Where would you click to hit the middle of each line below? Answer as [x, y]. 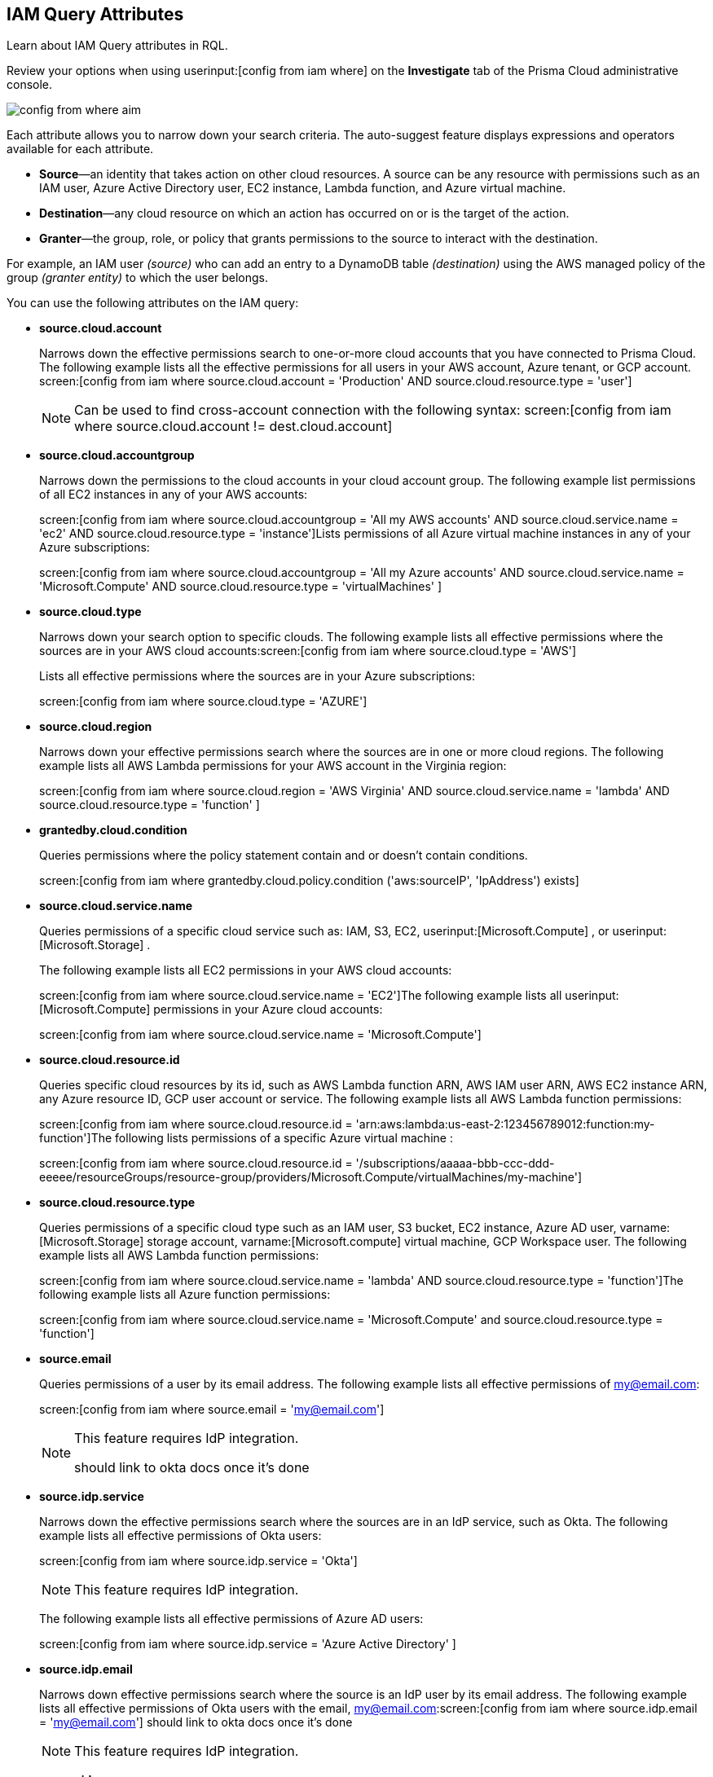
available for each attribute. [80, 149]
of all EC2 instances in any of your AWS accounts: [174, 495]
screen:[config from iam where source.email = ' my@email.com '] [212, 1410]
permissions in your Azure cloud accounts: [268, 1009]
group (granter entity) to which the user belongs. [138, 278]
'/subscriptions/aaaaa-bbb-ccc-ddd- [455, 1163]
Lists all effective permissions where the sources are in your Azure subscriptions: [257, 676]
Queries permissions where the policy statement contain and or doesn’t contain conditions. [284, 856]
